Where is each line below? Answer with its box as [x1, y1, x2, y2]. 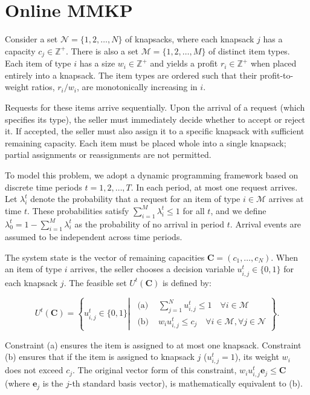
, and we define [210, 204, 266, 217]
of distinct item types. [208, 44, 290, 57]
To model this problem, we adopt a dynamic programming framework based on [5, 168, 299, 181]
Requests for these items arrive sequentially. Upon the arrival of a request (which [5, 100, 305, 113]
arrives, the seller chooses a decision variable [70, 263, 234, 275]
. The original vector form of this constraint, [73, 364, 237, 376]
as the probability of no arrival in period [74, 217, 225, 230]
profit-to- [259, 68, 294, 81]
